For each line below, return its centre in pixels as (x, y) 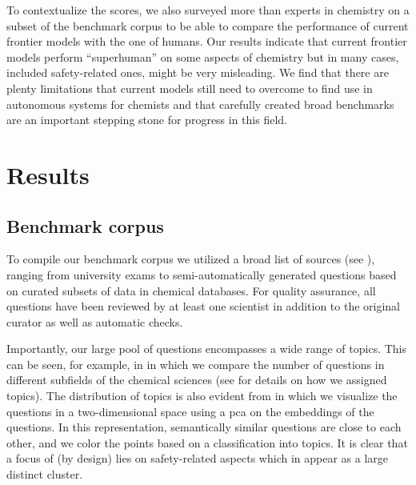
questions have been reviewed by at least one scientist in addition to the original (203, 306)
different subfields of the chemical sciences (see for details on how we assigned (197, 380)
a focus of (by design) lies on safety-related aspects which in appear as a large (198, 458)
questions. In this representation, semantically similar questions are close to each (204, 427)
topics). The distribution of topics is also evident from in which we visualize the (202, 396)
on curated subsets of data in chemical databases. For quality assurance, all (191, 290)
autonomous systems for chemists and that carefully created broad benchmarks (200, 104)
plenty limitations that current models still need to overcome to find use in (190, 88)
